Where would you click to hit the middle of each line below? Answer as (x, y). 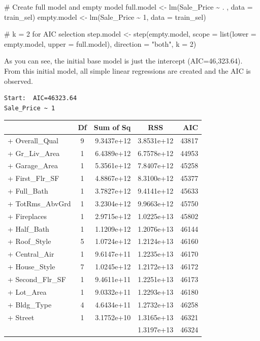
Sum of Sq (112, 127)
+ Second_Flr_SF (37, 279)
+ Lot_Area (27, 291)
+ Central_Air (31, 254)
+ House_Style (31, 267)
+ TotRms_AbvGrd (39, 203)
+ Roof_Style (29, 241)
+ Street (21, 317)
